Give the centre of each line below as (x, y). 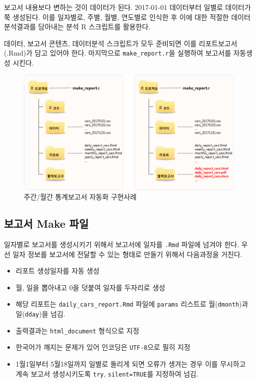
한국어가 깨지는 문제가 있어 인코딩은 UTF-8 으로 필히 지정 (103, 347)
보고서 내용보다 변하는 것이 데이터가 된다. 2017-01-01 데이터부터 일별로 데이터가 (128, 7)
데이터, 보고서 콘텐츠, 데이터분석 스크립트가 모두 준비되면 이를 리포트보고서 (121, 43)
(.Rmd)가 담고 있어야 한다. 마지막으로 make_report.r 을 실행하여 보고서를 (118, 53)
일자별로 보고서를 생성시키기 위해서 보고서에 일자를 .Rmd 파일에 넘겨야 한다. (122, 244)
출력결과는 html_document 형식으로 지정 (77, 330)
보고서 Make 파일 (46, 223)
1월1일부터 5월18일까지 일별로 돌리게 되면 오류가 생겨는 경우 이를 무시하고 (131, 363)
